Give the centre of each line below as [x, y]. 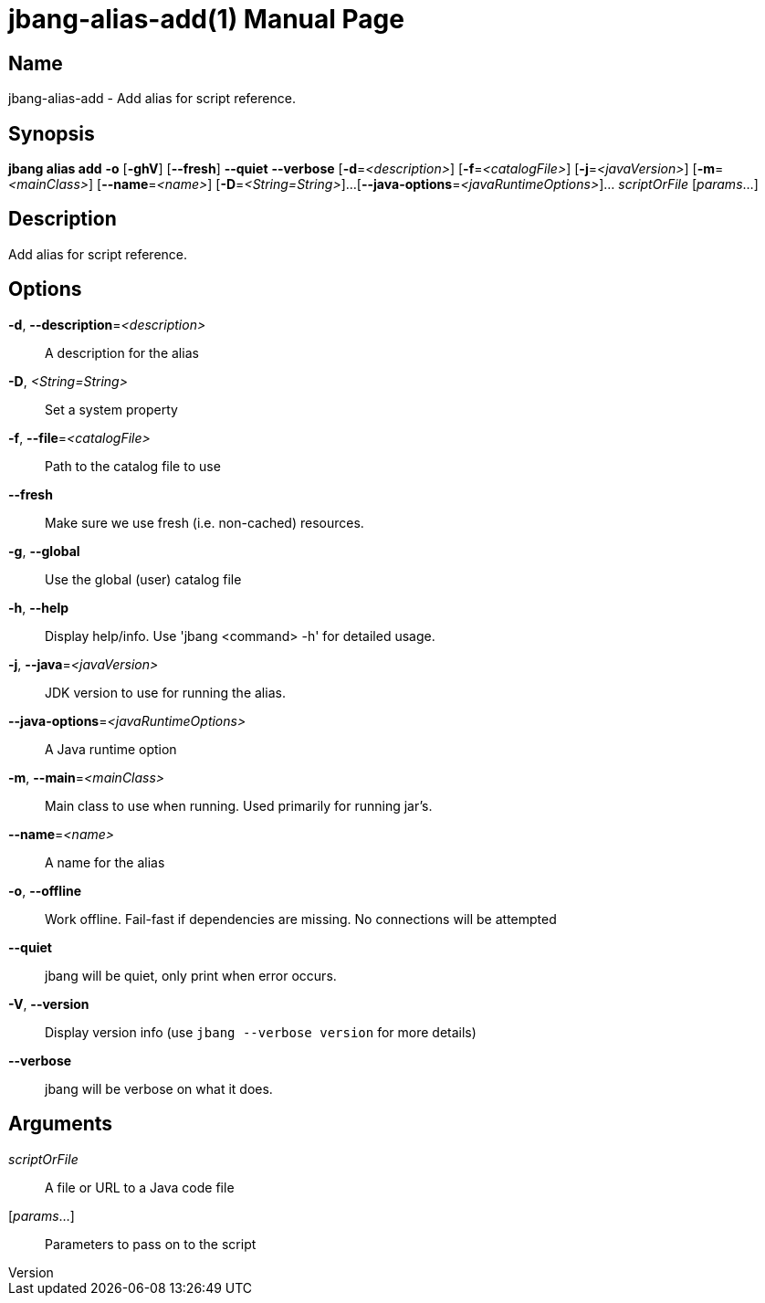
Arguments [61, 1124]
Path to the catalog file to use [133, 466]
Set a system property [111, 409]
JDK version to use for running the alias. [165, 692]
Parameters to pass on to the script [151, 1244]
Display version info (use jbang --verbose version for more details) [261, 1032]
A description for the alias [122, 352]
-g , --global [44, 551]
